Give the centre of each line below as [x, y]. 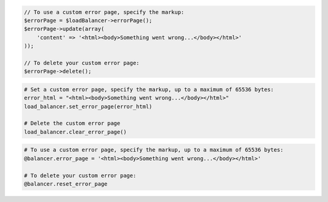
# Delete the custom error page [72, 123]
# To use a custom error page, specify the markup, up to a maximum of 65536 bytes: [154, 150]
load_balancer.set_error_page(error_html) [88, 106]
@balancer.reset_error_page [66, 184]
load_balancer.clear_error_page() [75, 132]
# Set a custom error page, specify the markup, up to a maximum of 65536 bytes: [149, 89]
